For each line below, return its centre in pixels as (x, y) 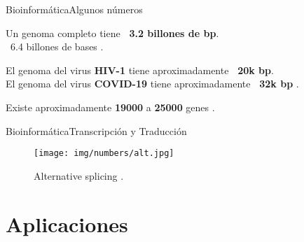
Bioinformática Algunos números (74, 9)
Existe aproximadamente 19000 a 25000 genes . (110, 107)
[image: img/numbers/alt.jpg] (104, 154)
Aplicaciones (67, 223)
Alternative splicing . (79, 175)
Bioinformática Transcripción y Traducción (96, 130)
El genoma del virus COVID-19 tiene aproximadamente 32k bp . (152, 84)
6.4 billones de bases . (57, 47)
